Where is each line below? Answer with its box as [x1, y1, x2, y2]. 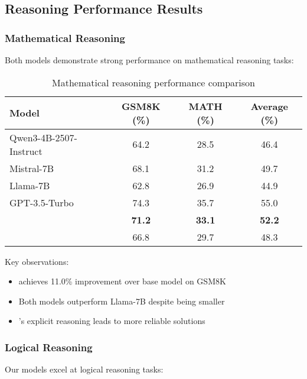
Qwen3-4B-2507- [9, 130, 77, 144]
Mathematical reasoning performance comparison [52, 75, 255, 89]
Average [250, 99, 289, 113]
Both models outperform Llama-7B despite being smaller [18, 294, 225, 307]
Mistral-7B [9, 161, 54, 175]
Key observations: [5, 255, 69, 267]
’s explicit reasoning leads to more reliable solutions [18, 315, 205, 327]
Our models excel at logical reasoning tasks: [5, 363, 164, 375]
